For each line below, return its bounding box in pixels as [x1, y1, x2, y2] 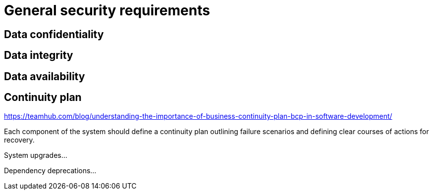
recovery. [4, 136, 35, 145]
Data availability [4, 70, 85, 83]
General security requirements [4, 2, 210, 19]
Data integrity [4, 49, 73, 62]
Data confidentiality [4, 28, 104, 41]
